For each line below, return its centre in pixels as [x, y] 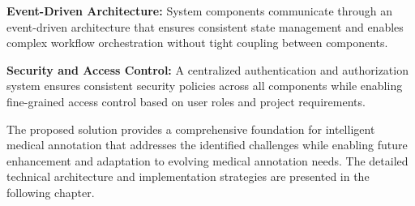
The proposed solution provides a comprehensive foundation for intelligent [191, 129]
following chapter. [51, 192]
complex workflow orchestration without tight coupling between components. [197, 43]
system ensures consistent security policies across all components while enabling [205, 86]
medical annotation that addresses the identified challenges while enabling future [207, 145]
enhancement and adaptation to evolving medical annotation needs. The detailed [207, 160]
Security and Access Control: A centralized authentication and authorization [207, 69]
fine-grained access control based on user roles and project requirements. [186, 101]
